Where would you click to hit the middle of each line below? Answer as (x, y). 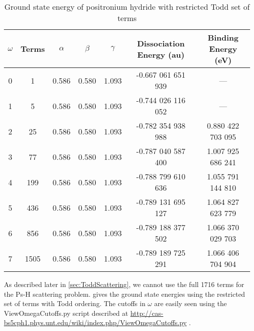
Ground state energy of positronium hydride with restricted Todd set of (127, 7)
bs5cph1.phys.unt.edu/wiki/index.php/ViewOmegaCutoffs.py (95, 322)
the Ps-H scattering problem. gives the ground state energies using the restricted (125, 294)
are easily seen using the (190, 303)
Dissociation (161, 43)
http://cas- (147, 313)
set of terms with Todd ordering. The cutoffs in (75, 303)
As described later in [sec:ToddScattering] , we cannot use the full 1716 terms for (124, 284)
